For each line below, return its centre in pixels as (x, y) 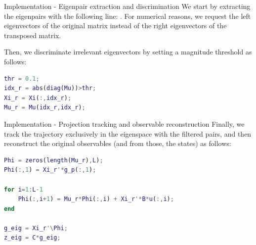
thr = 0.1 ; (22, 78)
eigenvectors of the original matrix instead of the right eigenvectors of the (115, 25)
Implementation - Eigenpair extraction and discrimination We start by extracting (127, 6)
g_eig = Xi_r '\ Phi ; (36, 228)
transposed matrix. (33, 35)
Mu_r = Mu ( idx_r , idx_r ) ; (45, 108)
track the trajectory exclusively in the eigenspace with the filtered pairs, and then (128, 133)
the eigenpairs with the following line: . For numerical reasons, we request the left (128, 16)
